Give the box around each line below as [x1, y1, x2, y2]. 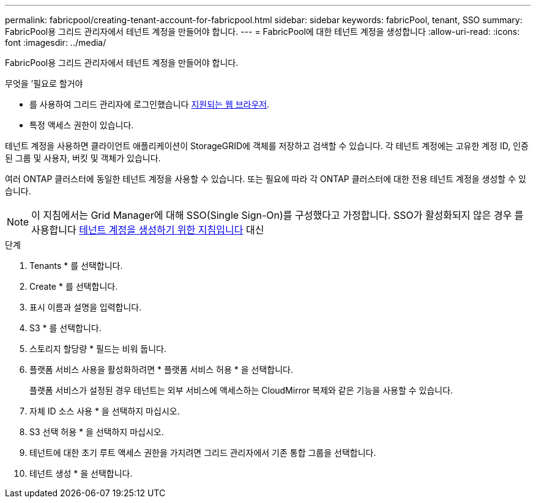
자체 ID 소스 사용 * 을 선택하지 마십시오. [29, 406, 180, 416]
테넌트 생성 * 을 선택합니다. [29, 468, 133, 479]
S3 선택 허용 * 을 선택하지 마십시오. [29, 427, 164, 437]
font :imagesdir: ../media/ [5, 37, 106, 48]
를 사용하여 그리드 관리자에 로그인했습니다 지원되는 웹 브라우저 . [29, 99, 270, 109]
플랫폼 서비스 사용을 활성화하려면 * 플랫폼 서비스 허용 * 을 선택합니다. [29, 364, 293, 375]
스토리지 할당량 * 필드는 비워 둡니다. [29, 343, 166, 354]
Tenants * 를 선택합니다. [29, 260, 123, 271]
